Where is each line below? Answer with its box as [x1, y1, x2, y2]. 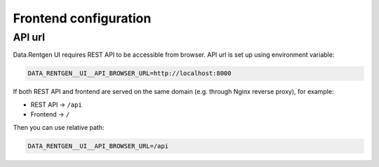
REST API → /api [30, 100, 82, 109]
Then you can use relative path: [13, 123, 105, 131]
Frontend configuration [13, 11, 152, 26]
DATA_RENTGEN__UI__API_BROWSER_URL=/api [27, 142, 168, 150]
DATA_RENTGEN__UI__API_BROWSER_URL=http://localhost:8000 [27, 69, 232, 77]
